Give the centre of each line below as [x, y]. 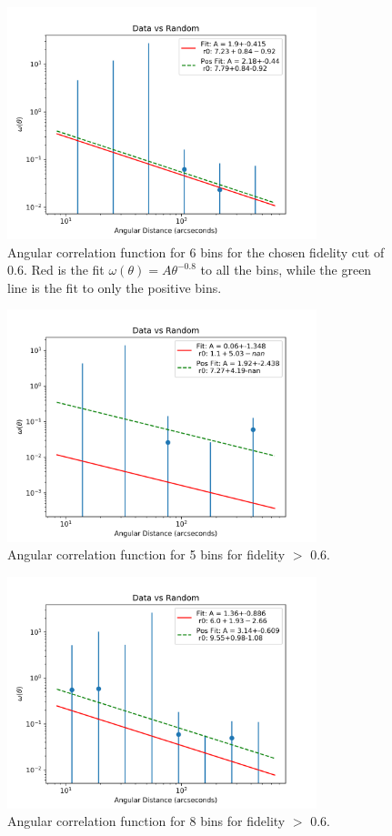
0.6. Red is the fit [56, 270]
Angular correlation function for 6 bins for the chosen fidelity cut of [196, 252]
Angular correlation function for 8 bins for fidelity [146, 821]
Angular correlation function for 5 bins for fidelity [146, 554]
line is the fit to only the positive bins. [115, 287]
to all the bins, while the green [286, 270]
